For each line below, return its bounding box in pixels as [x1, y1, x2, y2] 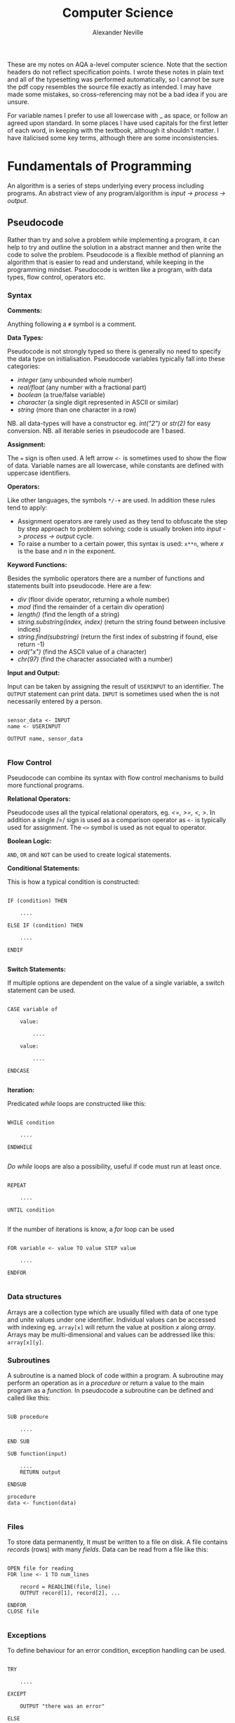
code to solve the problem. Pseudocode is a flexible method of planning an [7, 250, 224, 259]
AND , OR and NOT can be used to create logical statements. [7, 850, 172, 859]
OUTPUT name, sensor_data [7, 735, 83, 742]
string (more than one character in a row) [17, 405, 137, 414]
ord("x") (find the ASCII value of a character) [17, 647, 147, 656]
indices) [17, 625, 41, 633]
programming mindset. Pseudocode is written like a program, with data [7, 265, 213, 273]
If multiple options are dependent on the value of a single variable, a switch [7, 979, 224, 987]
